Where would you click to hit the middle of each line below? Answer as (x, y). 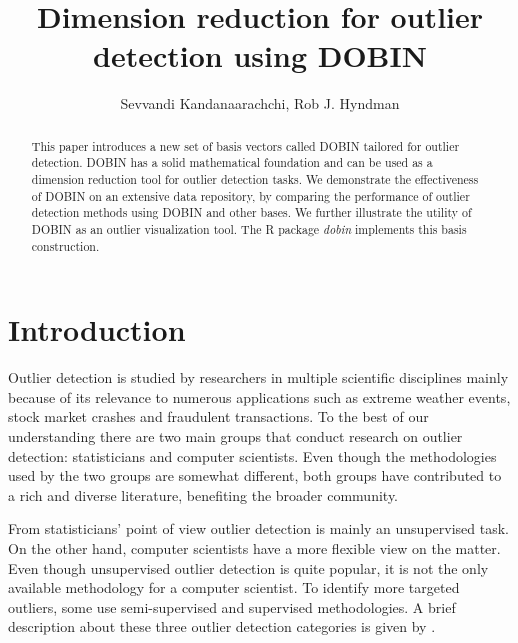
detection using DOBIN (260, 55)
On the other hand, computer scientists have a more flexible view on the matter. (254, 547)
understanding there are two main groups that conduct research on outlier (235, 436)
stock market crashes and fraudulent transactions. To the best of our (218, 416)
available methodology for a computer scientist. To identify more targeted (234, 587)
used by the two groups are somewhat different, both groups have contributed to (255, 475)
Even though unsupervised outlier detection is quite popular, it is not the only (248, 567)
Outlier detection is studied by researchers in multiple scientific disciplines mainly (258, 377)
